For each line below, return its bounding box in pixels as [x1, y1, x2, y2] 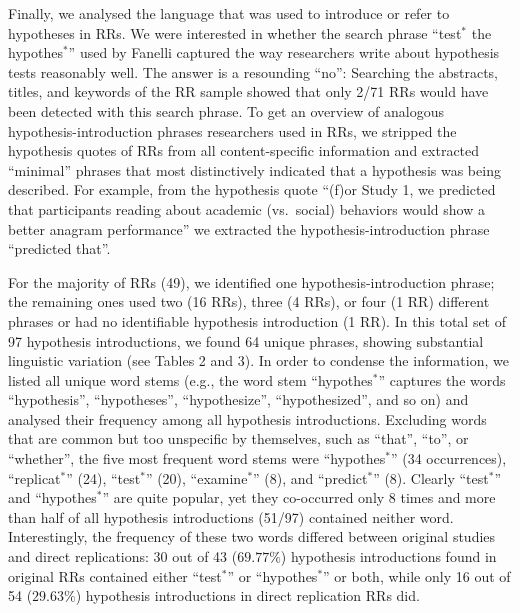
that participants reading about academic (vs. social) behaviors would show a [8, 198, 485, 219]
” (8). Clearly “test [373, 467, 489, 488]
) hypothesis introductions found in [280, 546, 497, 567]
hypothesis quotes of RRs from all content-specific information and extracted [8, 140, 480, 161]
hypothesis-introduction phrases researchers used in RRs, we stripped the [8, 120, 457, 141]
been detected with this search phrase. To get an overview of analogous [8, 100, 444, 121]
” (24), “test [66, 467, 141, 488]
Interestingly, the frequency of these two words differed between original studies [8, 526, 496, 547]
